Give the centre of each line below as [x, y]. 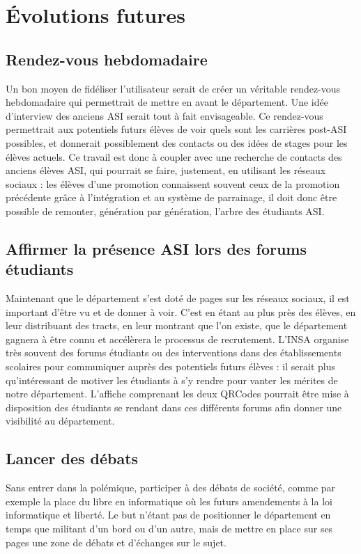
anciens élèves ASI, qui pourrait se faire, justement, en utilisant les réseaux [166, 170]
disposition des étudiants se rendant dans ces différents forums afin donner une [174, 407]
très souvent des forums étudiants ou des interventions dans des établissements [174, 353]
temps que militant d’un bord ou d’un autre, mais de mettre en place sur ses [169, 529]
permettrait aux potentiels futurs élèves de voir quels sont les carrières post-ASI [176, 129]
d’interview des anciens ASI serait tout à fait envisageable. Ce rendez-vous [164, 115]
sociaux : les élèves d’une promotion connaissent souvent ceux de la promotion [173, 183]
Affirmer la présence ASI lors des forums [156, 248]
